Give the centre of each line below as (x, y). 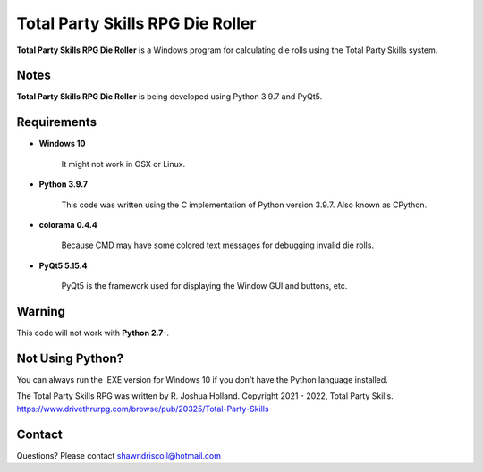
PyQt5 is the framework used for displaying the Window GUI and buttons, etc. (204, 286)
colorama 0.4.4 (68, 224)
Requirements (57, 122)
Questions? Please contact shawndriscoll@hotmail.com (119, 455)
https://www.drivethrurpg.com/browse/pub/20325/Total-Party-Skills (143, 409)
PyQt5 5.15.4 (63, 265)
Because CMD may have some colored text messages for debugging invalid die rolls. (218, 245)
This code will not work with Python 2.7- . (93, 333)
